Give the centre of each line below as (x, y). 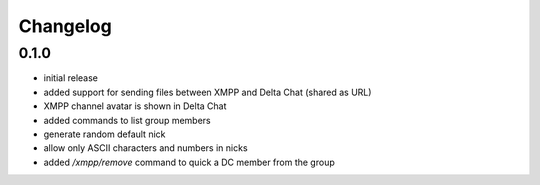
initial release (71, 78)
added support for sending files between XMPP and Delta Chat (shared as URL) (207, 92)
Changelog (65, 26)
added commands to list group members (127, 120)
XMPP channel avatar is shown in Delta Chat (135, 106)
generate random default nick (104, 134)
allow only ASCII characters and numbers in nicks (146, 148)
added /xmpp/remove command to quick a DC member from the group (189, 162)
